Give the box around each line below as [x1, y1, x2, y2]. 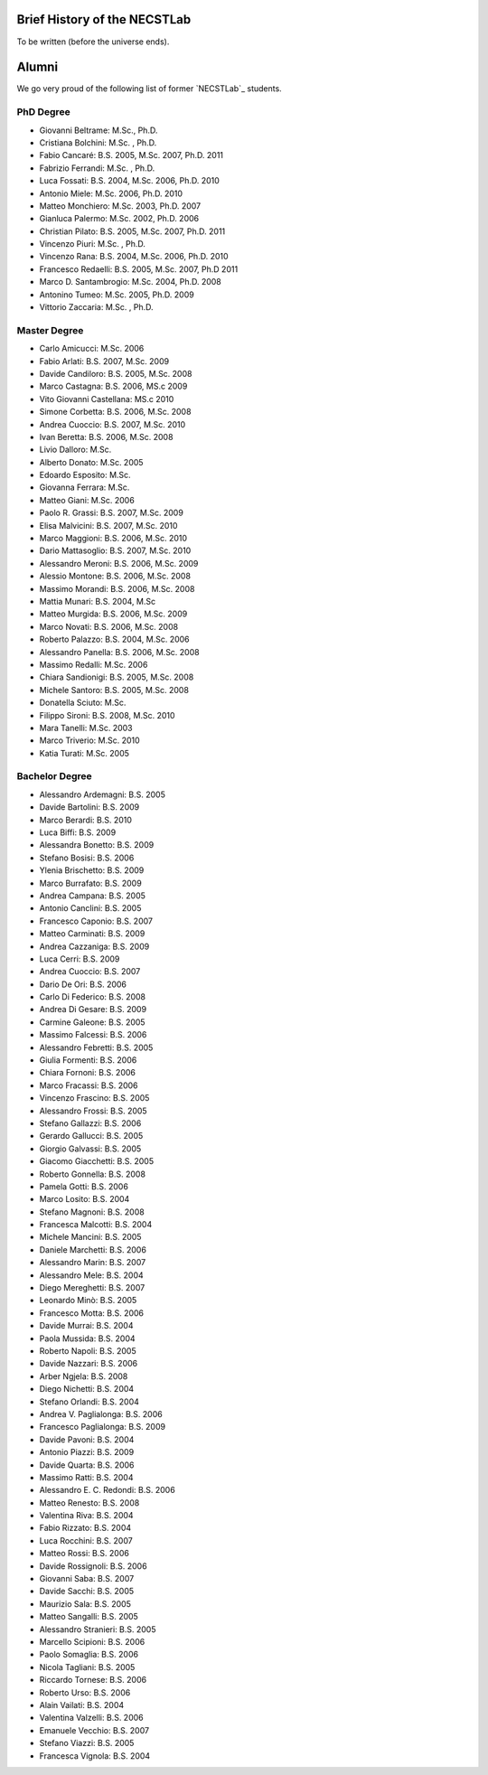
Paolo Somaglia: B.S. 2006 [39, 1649, 139, 1660]
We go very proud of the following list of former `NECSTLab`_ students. [16, 83, 282, 94]
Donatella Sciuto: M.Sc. [39, 697, 127, 709]
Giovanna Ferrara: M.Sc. [39, 482, 130, 493]
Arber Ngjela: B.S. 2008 [39, 1370, 128, 1382]
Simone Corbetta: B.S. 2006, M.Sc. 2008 [39, 407, 192, 418]
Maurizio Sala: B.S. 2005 [39, 1598, 131, 1609]
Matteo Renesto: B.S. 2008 [39, 1497, 140, 1508]
